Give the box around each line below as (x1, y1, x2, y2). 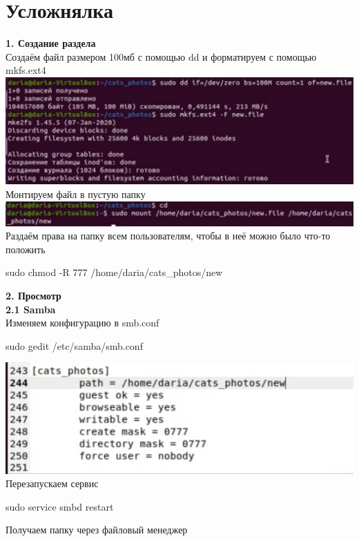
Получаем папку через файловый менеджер (6, 522, 188, 537)
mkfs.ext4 (6, 63, 46, 77)
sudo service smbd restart (6, 499, 114, 513)
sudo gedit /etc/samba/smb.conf (6, 338, 143, 353)
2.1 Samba (6, 302, 56, 316)
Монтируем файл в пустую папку (6, 187, 146, 201)
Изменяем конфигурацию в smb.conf (6, 315, 159, 330)
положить (6, 242, 46, 256)
